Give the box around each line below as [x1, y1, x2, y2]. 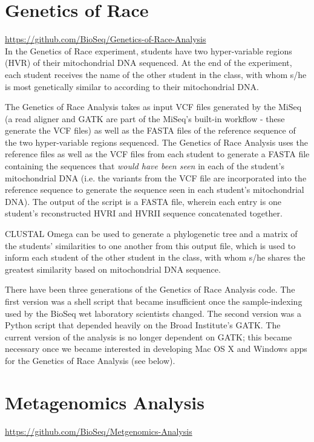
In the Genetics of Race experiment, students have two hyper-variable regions [5, 44, 292, 57]
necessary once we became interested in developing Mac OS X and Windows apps [5, 342, 307, 355]
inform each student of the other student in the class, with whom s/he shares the [5, 251, 306, 264]
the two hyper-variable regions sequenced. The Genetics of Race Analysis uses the [5, 135, 308, 148]
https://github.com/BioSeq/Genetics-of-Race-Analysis [5, 33, 206, 45]
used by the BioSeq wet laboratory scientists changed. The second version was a [5, 307, 302, 319]
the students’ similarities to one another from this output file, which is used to [5, 239, 296, 252]
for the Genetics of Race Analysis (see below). [5, 354, 175, 366]
